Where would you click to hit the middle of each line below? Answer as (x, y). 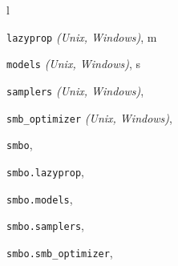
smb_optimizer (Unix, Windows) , (89, 117)
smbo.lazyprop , (45, 171)
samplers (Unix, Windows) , (75, 90)
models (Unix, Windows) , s (74, 64)
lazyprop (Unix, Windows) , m (82, 36)
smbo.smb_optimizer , (60, 252)
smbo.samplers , (45, 226)
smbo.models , (40, 198)
